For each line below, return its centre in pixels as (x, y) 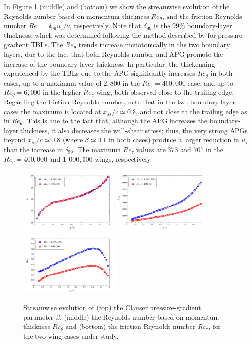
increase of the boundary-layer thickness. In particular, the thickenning (109, 63)
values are (151, 149)
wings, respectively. (123, 159)
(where (73, 140)
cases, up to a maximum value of (53, 82)
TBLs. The (47, 44)
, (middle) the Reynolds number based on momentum (139, 317)
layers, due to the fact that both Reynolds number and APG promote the (114, 54)
